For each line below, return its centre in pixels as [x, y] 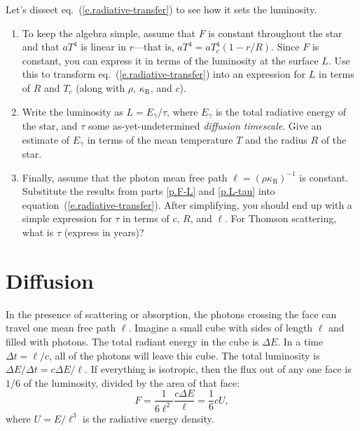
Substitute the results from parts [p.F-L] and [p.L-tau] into [148, 191]
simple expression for [67, 218]
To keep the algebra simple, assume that [109, 33]
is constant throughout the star [275, 33]
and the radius [276, 139]
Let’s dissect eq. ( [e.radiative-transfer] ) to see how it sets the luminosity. [161, 9]
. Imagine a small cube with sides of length [221, 328]
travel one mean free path [61, 328]
